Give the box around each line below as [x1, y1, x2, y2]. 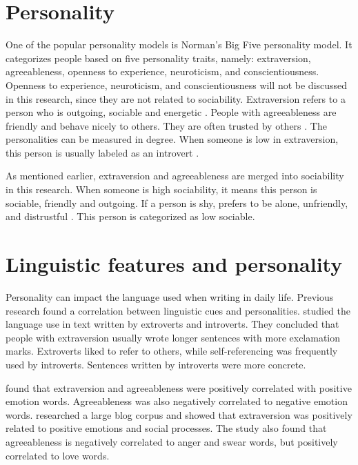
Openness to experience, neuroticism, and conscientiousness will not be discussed [6, 77, 348, 92]
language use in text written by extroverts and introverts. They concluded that [6, 317, 339, 331]
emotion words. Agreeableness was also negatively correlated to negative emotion [6, 394, 348, 408]
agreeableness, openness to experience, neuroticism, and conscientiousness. [6, 64, 319, 79]
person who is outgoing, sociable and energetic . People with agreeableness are [6, 105, 337, 119]
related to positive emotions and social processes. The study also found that [6, 421, 327, 435]
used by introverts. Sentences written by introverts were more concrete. [6, 357, 306, 371]
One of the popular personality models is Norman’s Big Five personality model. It [6, 37, 352, 52]
